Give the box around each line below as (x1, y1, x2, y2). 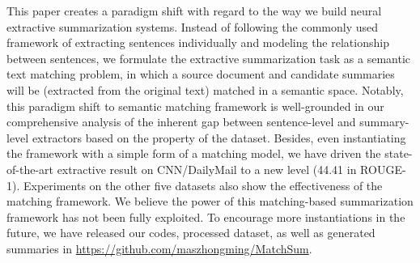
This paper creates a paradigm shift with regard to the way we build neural (6, 2, 382, 19)
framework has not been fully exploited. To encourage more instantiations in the (6, 208, 405, 225)
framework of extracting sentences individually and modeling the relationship (6, 34, 389, 51)
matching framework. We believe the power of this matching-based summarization (6, 193, 414, 210)
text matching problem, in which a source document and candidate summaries (6, 66, 395, 83)
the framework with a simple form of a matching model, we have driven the (6, 145, 381, 162)
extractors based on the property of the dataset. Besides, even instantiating (32, 129, 406, 146)
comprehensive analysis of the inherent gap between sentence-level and (6, 113, 356, 130)
